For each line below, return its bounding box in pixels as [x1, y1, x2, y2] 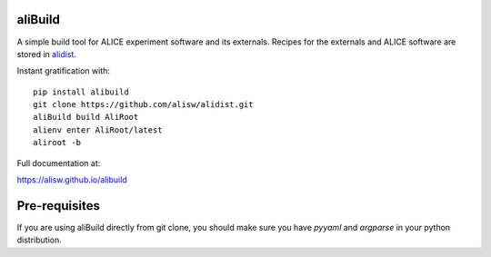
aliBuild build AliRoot [33, 112, 139, 123]
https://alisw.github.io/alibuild [16, 174, 127, 185]
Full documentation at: [16, 157, 101, 168]
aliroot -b [33, 137, 82, 148]
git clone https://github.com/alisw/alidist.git [33, 100, 254, 110]
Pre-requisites [16, 198, 100, 213]
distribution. [16, 234, 63, 245]
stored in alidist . [16, 48, 77, 59]
